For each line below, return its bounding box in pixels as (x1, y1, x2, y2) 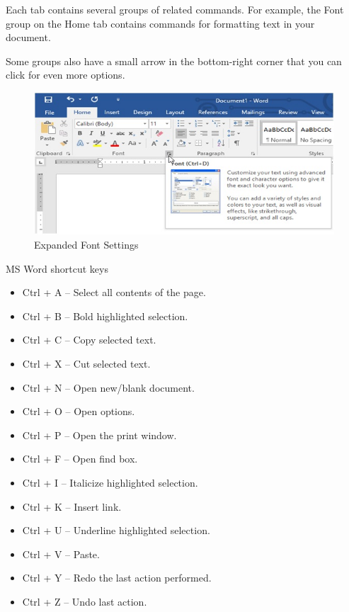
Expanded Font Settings (34, 237, 139, 252)
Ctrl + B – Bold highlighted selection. (22, 308, 188, 323)
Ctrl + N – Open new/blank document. (22, 380, 195, 395)
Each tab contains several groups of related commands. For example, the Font (6, 2, 344, 16)
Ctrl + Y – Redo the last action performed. (22, 570, 212, 585)
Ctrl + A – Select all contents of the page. (22, 285, 206, 300)
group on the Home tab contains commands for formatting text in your (6, 16, 315, 30)
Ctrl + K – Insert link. (22, 499, 122, 514)
